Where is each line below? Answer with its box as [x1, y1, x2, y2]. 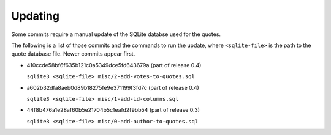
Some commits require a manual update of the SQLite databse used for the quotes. [11, 31, 221, 38]
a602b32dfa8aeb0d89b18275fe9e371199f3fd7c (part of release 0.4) [26, 84, 199, 91]
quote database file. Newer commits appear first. [11, 50, 135, 57]
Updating [11, 9, 60, 23]
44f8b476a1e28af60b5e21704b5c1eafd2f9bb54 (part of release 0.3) [26, 106, 200, 114]
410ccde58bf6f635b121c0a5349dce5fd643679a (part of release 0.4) [26, 61, 202, 68]
